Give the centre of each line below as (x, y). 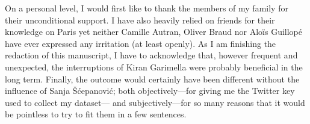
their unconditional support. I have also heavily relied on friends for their (140, 20)
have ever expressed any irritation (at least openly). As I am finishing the (141, 43)
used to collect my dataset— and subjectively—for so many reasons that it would (155, 102)
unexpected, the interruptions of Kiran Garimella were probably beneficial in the (154, 67)
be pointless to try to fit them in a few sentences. (96, 114)
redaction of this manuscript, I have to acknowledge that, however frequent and (151, 55)
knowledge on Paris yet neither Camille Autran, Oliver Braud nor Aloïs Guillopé (154, 32)
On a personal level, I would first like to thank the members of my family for (147, 8)
